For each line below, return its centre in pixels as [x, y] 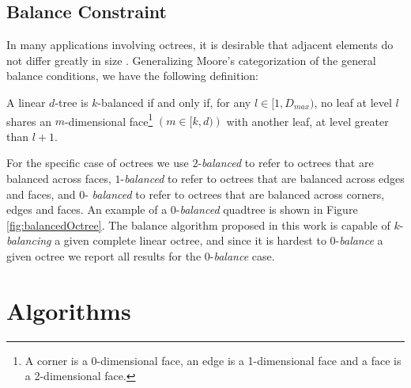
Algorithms [69, 310]
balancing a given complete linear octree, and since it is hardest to [166, 240]
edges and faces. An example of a [87, 209]
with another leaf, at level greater [307, 121]
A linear [26, 102]
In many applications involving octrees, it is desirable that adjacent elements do [200, 45]
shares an [29, 121]
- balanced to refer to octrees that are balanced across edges [262, 179]
